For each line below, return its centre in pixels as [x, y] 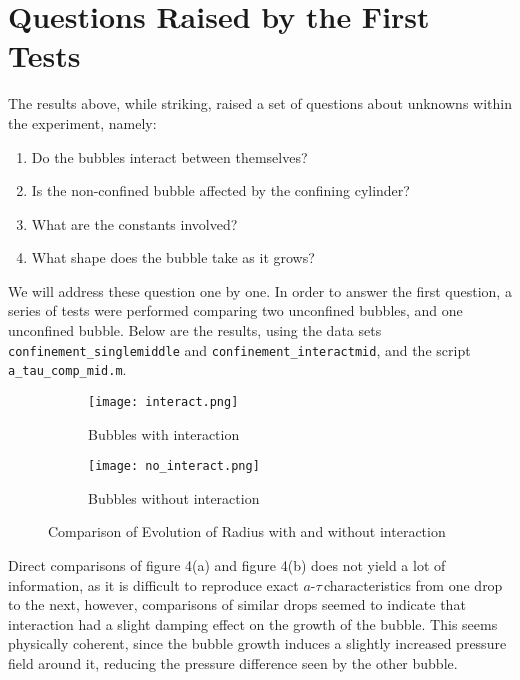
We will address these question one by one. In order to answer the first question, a [260, 290]
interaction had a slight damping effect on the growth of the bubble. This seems [253, 623]
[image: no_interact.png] [174, 466]
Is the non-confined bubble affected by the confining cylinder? [220, 190]
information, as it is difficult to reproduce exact [153, 584]
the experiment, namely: [82, 122]
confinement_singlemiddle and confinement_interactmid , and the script [239, 349]
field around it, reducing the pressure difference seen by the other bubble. [233, 663]
